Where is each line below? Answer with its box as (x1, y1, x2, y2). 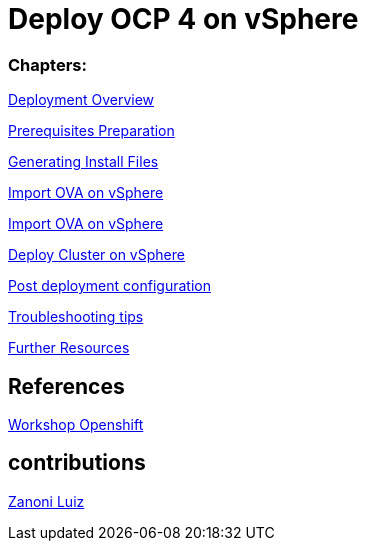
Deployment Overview (8, 91, 155, 109)
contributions (8, 450, 146, 476)
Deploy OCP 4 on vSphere (8, 2, 359, 36)
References (8, 373, 125, 399)
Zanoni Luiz (8, 492, 85, 510)
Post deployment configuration (8, 277, 211, 295)
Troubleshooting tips (8, 308, 144, 326)
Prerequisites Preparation (8, 122, 175, 140)
